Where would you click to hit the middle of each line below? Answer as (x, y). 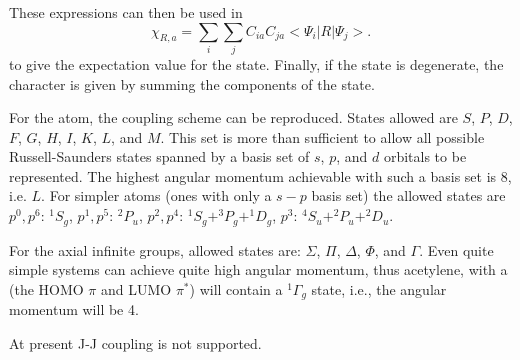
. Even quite (456, 249)
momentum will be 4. (74, 309)
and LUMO (136, 288)
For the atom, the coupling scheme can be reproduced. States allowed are (233, 117)
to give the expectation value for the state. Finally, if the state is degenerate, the (256, 63)
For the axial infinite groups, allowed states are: (155, 249)
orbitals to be (425, 156)
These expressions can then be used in (126, 12)
